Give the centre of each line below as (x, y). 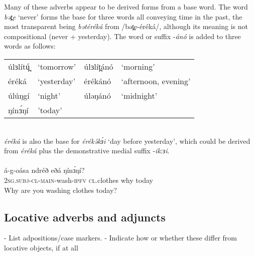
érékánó (98, 81)
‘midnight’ (139, 95)
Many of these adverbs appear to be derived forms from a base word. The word (126, 7)
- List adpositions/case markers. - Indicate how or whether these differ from (121, 238)
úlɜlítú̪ (19, 66)
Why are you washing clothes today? (60, 190)
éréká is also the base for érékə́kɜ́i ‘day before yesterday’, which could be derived (127, 141)
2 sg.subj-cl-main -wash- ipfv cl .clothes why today (79, 180)
